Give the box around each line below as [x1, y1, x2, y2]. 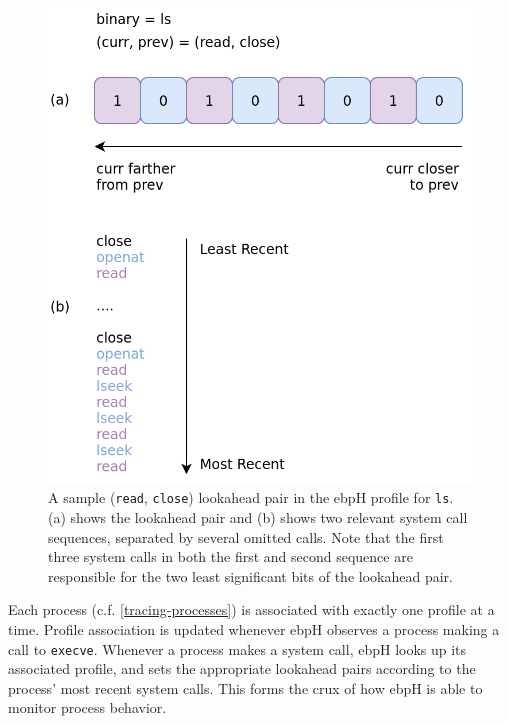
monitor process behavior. [8, 697, 167, 718]
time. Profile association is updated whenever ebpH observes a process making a [8, 618, 500, 639]
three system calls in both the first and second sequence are [48, 546, 413, 567]
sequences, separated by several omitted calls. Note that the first [48, 526, 444, 547]
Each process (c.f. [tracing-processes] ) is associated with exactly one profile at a [8, 599, 495, 620]
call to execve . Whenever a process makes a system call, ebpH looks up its [8, 638, 467, 659]
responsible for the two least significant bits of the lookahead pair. [48, 565, 453, 586]
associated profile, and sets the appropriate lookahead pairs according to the [8, 658, 476, 679]
